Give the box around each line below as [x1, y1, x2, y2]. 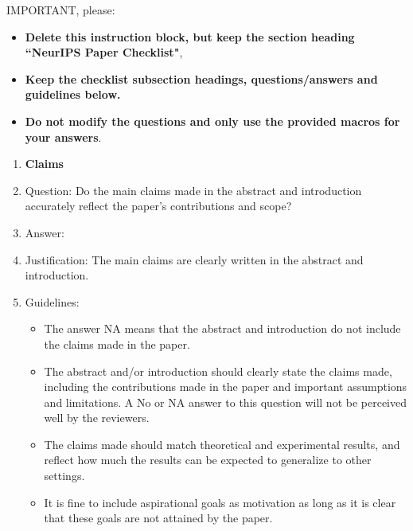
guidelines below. [25, 86, 121, 103]
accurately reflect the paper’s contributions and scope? [25, 197, 292, 214]
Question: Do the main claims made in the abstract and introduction [25, 182, 362, 198]
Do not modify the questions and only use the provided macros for [25, 112, 400, 129]
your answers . [25, 128, 102, 145]
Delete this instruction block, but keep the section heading [25, 28, 355, 45]
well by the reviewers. [44, 409, 150, 426]
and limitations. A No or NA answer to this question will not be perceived [44, 393, 407, 410]
